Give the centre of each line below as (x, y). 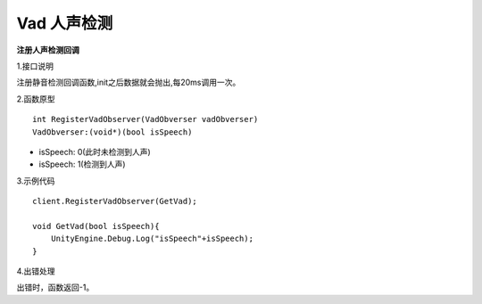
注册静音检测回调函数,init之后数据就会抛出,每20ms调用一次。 (129, 82)
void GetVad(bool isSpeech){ (96, 226)
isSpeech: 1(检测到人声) (82, 164)
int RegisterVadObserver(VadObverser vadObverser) (145, 119)
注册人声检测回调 (48, 50)
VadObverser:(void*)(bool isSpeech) (112, 132)
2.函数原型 (36, 99)
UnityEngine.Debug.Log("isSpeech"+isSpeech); (152, 239)
